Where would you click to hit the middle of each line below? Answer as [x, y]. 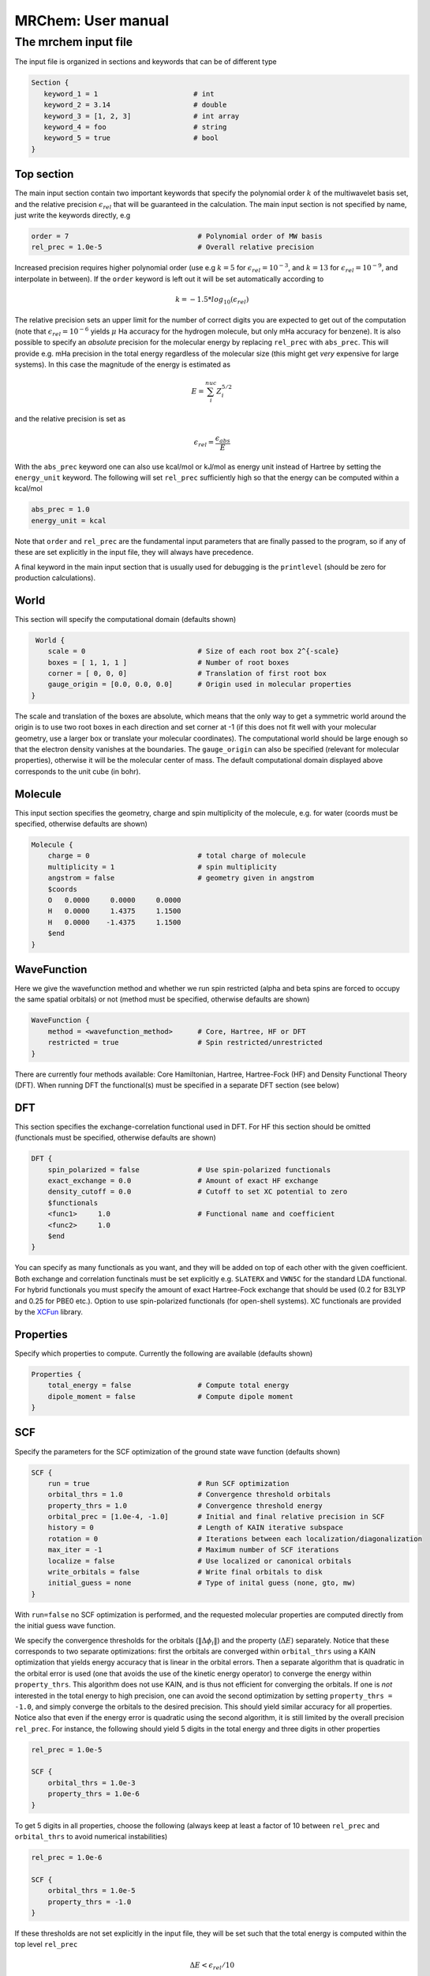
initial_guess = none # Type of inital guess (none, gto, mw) [202, 1583]
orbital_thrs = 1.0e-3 [92, 1783]
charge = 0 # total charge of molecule [177, 856]
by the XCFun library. [49, 1311]
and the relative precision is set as [70, 418]
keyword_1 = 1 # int [129, 94]
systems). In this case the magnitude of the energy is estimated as [123, 364]
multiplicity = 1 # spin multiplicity [162, 867]
